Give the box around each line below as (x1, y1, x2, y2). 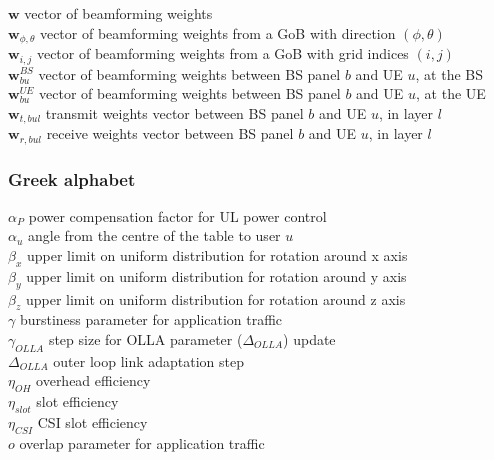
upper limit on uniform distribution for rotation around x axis (26, 245, 408, 265)
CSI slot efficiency (37, 411, 148, 432)
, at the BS (415, 63, 484, 84)
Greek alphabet (8, 166, 136, 191)
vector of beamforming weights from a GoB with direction (39, 22, 396, 43)
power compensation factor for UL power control (28, 205, 327, 226)
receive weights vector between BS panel (46, 123, 294, 144)
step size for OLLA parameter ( (48, 328, 243, 349)
